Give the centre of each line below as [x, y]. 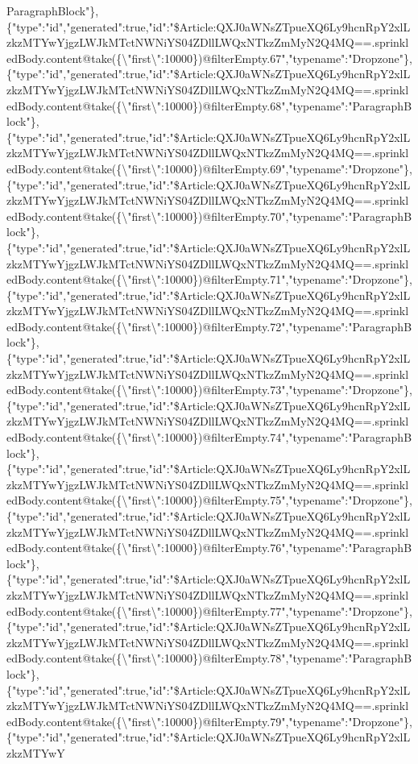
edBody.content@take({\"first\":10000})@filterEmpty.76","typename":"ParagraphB [209, 548]
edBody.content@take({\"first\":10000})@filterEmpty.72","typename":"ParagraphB [209, 326]
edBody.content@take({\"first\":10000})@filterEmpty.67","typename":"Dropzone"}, [209, 58]
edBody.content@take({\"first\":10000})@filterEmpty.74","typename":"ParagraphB [209, 437]
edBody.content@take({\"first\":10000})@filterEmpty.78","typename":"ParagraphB [209, 658]
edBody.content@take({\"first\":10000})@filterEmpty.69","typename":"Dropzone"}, [209, 168]
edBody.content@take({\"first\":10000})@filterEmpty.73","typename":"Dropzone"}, [209, 390]
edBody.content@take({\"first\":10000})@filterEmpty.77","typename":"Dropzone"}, [209, 610]
